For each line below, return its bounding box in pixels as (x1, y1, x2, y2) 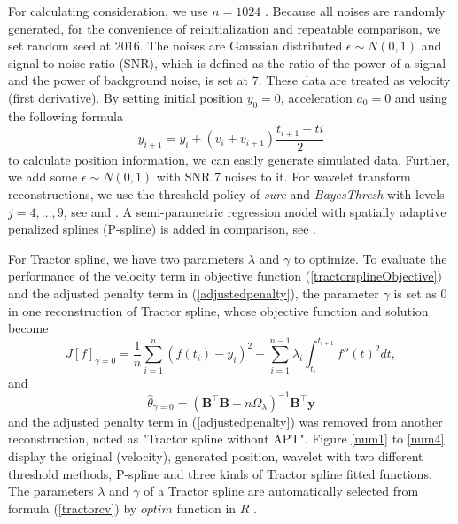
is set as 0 (393, 284, 447, 302)
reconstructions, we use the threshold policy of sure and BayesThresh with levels (8, 185, 445, 204)
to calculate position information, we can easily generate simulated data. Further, (8, 150, 450, 168)
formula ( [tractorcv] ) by (8, 498, 137, 517)
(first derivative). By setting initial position (8, 88, 243, 106)
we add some (8, 167, 78, 186)
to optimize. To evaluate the (293, 249, 447, 267)
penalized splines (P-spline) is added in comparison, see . (8, 220, 316, 238)
